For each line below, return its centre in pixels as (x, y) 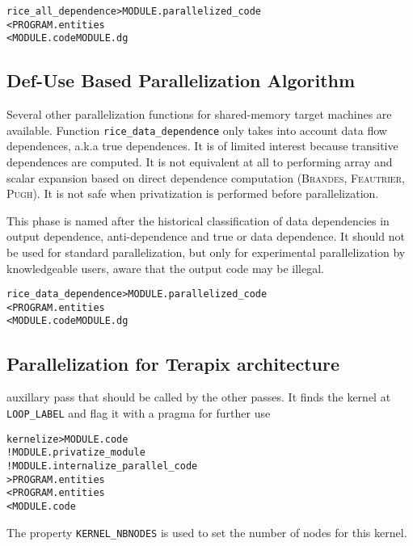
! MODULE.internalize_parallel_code (102, 466)
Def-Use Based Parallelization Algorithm (181, 80)
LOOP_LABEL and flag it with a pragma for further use (139, 412)
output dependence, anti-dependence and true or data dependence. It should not (206, 236)
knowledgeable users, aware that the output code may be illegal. (165, 268)
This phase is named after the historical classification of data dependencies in (198, 220)
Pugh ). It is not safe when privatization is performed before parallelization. (193, 193)
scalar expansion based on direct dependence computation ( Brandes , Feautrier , (206, 177)
